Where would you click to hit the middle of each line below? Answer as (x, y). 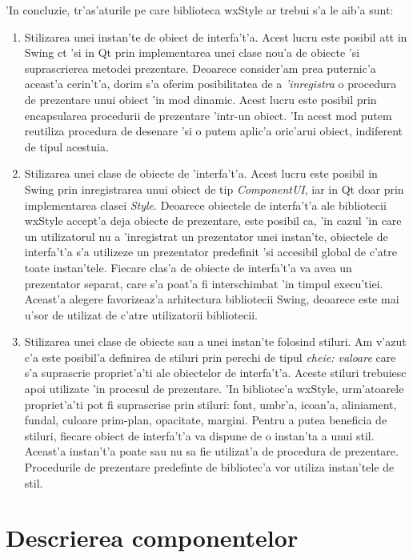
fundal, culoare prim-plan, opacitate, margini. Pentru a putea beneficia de (206, 420)
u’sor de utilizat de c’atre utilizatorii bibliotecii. (141, 314)
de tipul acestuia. (66, 146)
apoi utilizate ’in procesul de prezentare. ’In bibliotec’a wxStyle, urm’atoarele (214, 389)
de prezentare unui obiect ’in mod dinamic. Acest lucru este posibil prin (200, 99)
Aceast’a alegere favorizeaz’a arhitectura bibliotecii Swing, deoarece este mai (212, 299)
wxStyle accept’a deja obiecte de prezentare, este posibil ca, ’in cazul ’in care (213, 221)
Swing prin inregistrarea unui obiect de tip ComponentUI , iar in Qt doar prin (214, 189)
